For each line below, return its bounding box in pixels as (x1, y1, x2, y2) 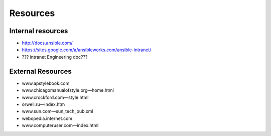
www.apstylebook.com (22, 80, 70, 86)
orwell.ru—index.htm (22, 101, 65, 107)
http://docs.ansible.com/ (22, 40, 73, 46)
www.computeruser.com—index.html (22, 122, 99, 128)
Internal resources (9, 27, 68, 35)
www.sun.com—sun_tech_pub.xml (22, 108, 93, 114)
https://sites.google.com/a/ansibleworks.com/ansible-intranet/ (22, 47, 152, 53)
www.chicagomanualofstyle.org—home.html (22, 87, 114, 93)
